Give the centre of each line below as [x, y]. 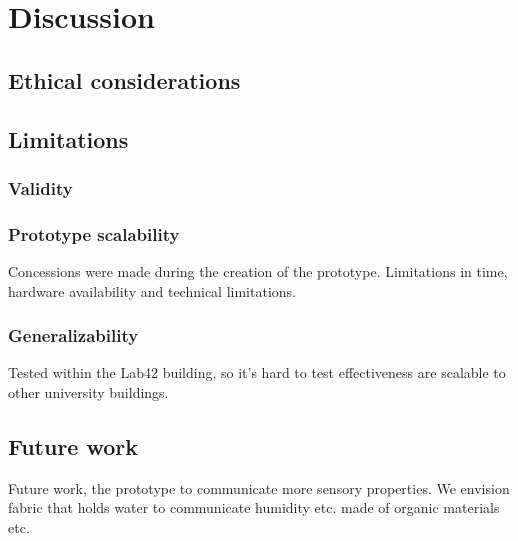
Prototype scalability [94, 233]
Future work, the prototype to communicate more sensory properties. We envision [259, 487]
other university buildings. [88, 392]
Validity [40, 187]
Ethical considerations [124, 79]
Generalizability [73, 335]
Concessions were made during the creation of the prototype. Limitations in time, [258, 271]
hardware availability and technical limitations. [152, 290]
